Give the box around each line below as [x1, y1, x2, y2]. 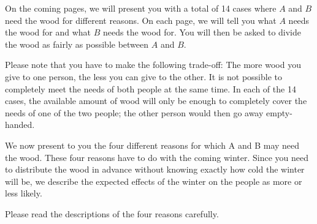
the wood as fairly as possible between [5, 37, 149, 50]
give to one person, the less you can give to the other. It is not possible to [5, 70, 282, 83]
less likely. [5, 187, 42, 200]
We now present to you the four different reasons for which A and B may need [5, 138, 300, 151]
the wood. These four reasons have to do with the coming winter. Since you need [5, 151, 308, 163]
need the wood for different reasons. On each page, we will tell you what [5, 13, 277, 26]
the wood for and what [5, 26, 91, 39]
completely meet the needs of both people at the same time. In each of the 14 [5, 82, 296, 95]
